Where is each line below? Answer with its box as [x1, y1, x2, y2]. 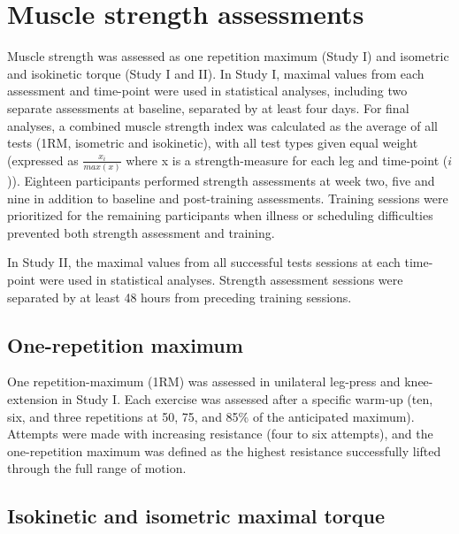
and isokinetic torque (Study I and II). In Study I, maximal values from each [7, 64, 425, 82]
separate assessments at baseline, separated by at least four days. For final [7, 98, 409, 117]
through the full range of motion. [7, 459, 187, 477]
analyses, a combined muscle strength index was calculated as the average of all [7, 116, 438, 134]
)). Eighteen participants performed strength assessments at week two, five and [7, 172, 435, 189]
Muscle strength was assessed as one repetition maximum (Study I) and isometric [7, 47, 449, 65]
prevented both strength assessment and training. [7, 223, 275, 241]
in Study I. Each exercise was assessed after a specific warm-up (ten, [61, 389, 433, 408]
